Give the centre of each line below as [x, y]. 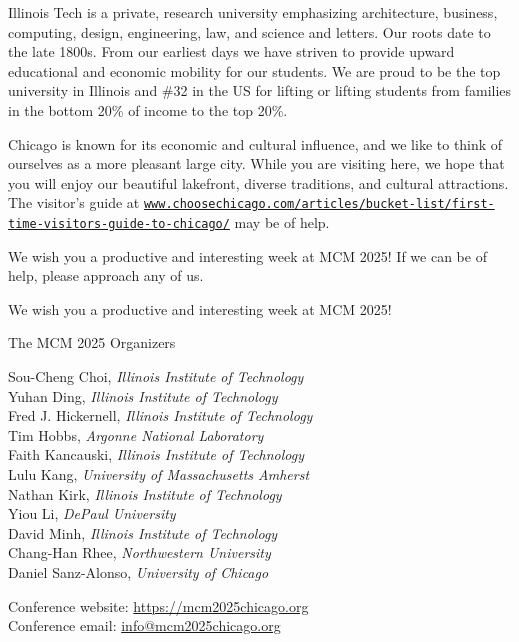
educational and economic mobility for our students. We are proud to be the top [254, 70]
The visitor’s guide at [74, 202]
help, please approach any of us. [106, 275]
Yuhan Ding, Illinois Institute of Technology [143, 395]
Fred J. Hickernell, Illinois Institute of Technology [160, 415]
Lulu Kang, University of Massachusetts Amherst [159, 474]
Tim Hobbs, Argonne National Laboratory [136, 434]
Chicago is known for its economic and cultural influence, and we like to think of [255, 143]
